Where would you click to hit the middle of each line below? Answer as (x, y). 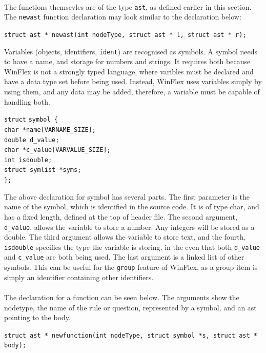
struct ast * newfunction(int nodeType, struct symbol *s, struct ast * (131, 335)
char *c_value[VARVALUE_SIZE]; (57, 150)
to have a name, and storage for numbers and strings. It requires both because (127, 61)
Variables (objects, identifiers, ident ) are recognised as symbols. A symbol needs (131, 51)
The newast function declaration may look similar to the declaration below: (123, 17)
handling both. (27, 101)
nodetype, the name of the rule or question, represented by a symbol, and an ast (130, 307)
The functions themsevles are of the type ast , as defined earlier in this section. (128, 6)
